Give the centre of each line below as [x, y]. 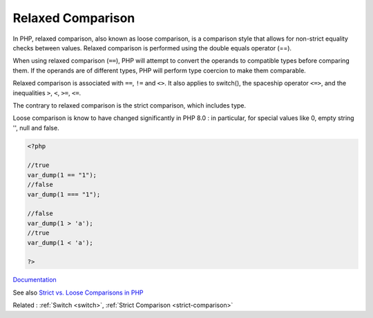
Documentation [35, 280]
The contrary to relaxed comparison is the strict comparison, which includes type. [130, 105]
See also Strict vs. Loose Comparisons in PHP [78, 292]
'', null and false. [36, 128]
